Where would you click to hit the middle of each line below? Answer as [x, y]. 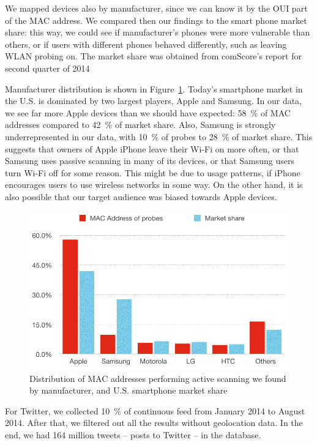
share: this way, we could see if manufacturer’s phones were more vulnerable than [158, 32]
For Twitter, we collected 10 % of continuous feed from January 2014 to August [155, 410]
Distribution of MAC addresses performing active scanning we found [158, 378]
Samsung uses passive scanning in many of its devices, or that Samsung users [150, 161]
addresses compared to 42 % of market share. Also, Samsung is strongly [140, 125]
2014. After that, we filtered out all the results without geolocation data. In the [154, 423]
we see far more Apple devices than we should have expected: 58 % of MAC [148, 112]
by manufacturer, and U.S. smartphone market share [129, 390]
